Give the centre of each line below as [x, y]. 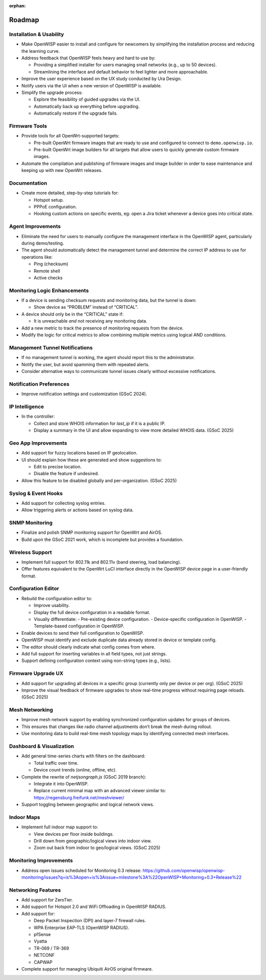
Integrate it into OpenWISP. [61, 783]
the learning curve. [41, 51]
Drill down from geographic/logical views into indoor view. [93, 841]
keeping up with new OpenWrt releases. [62, 170]
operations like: [37, 257]
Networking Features [35, 890]
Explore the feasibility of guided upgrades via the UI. [87, 99]
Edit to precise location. [58, 466]
